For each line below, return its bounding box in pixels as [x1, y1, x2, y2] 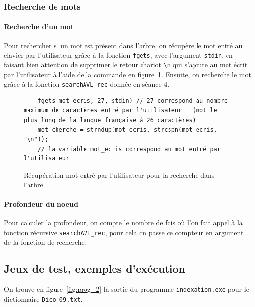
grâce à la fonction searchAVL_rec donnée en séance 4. [4, 79, 170, 89]
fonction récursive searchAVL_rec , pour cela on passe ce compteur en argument [4, 227, 244, 237]
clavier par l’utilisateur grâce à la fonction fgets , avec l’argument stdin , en [4, 50, 233, 60]
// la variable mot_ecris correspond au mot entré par [37, 145, 221, 153]
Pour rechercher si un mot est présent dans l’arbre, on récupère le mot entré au [4, 40, 243, 50]
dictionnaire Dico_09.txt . [4, 293, 83, 304]
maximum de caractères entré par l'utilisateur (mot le [24, 107, 217, 114]
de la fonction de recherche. [4, 237, 86, 247]
